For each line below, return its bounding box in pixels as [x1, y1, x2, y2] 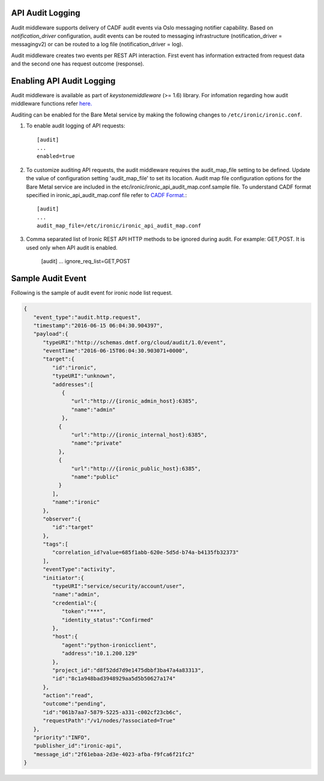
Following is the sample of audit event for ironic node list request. [11, 289, 173, 297]
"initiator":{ [43, 574, 84, 581]
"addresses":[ [52, 381, 94, 387]
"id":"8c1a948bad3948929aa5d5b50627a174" [52, 675, 176, 682]
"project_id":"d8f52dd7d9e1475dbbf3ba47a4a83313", [52, 667, 205, 673]
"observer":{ [43, 515, 81, 522]
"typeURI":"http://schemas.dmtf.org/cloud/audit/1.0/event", [43, 339, 227, 345]
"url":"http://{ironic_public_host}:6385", [71, 465, 201, 472]
